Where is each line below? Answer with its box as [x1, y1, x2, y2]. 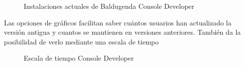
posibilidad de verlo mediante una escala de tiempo [4, 36, 159, 46]
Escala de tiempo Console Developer [24, 53, 134, 63]
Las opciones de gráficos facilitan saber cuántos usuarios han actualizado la [4, 17, 232, 27]
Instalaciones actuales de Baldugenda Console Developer [24, 1, 195, 11]
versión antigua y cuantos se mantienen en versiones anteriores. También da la [4, 27, 241, 37]
